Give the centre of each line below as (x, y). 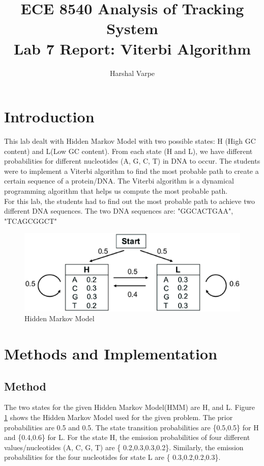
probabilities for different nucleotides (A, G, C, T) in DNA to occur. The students (132, 161)
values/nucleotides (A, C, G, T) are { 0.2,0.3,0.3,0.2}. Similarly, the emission (124, 447)
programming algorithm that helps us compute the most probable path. (116, 191)
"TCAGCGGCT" (31, 221)
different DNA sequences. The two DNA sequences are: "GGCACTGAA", (119, 211)
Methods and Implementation (111, 353)
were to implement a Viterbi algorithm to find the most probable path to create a (131, 171)
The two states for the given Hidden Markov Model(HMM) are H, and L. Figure (130, 407)
